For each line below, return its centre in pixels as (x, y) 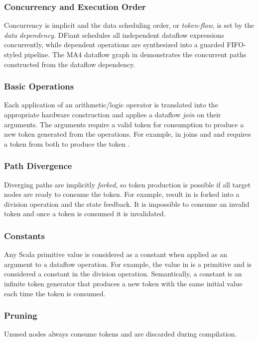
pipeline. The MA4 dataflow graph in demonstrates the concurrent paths (135, 54)
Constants (25, 235)
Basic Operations (39, 86)
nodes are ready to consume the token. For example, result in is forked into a (122, 194)
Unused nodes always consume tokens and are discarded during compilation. (121, 334)
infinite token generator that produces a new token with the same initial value (123, 283)
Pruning (21, 315)
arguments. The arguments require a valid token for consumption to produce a (124, 124)
